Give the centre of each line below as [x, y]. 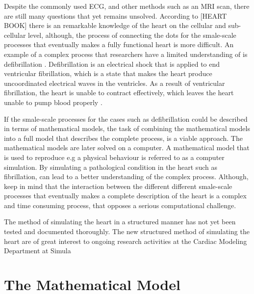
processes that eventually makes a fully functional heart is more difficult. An [119, 44]
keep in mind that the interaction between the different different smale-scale [118, 186]
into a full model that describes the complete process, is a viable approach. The [123, 138]
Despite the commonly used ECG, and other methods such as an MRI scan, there [127, 6]
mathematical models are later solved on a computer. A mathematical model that [127, 147]
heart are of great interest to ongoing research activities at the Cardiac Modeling [126, 241]
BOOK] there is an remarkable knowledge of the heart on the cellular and [115, 25]
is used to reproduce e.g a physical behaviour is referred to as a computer [114, 157]
